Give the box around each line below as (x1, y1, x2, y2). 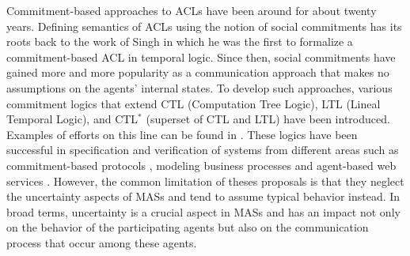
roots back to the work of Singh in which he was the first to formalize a (6, 33, 353, 50)
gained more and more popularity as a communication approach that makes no (6, 64, 389, 81)
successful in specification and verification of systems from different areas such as (6, 141, 399, 158)
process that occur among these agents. (6, 234, 197, 250)
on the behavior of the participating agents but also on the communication (6, 219, 369, 235)
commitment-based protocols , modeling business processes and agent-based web (6, 156, 397, 173)
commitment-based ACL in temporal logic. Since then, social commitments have (6, 48, 396, 65)
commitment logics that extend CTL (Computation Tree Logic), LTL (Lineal (6, 95, 381, 111)
